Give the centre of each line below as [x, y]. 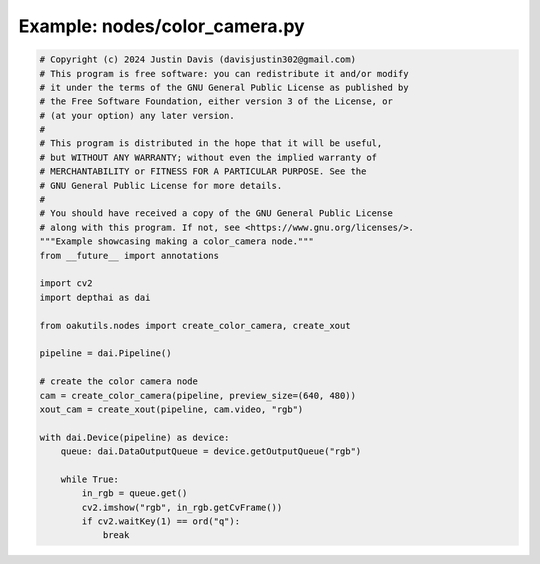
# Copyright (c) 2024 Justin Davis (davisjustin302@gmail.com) [198, 59]
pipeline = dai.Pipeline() [105, 353]
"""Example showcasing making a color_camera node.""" [176, 241]
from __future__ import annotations [129, 255]
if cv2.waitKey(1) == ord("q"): [160, 521]
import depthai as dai [95, 297]
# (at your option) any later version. [137, 115]
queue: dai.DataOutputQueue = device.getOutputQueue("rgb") [211, 451]
